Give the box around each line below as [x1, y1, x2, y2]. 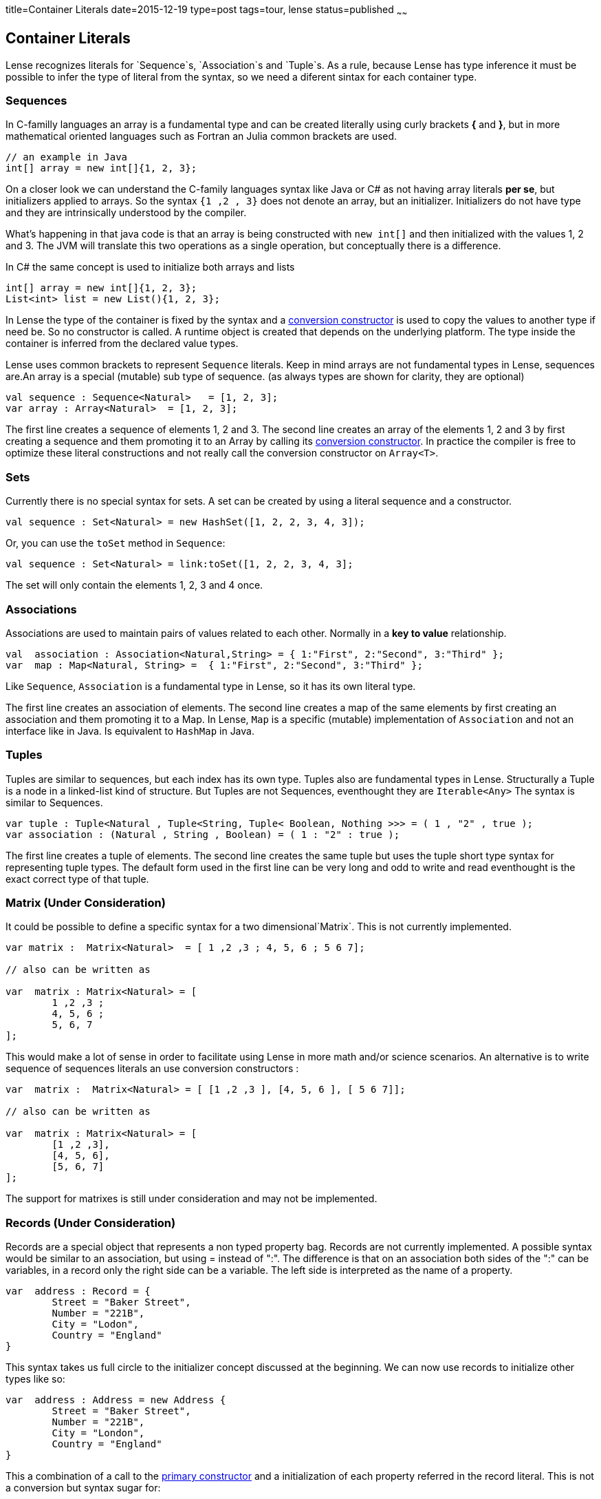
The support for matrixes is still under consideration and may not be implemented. [6, 1193, 378, 1205]
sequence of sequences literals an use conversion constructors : [6, 1062, 299, 1075]
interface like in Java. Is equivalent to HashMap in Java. [6, 724, 254, 737]
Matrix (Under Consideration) [6, 896, 166, 910]
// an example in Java [6, 151, 128, 163]
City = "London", [52, 1427, 145, 1439]
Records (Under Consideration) [6, 1215, 176, 1230]
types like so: [6, 1373, 65, 1385]
